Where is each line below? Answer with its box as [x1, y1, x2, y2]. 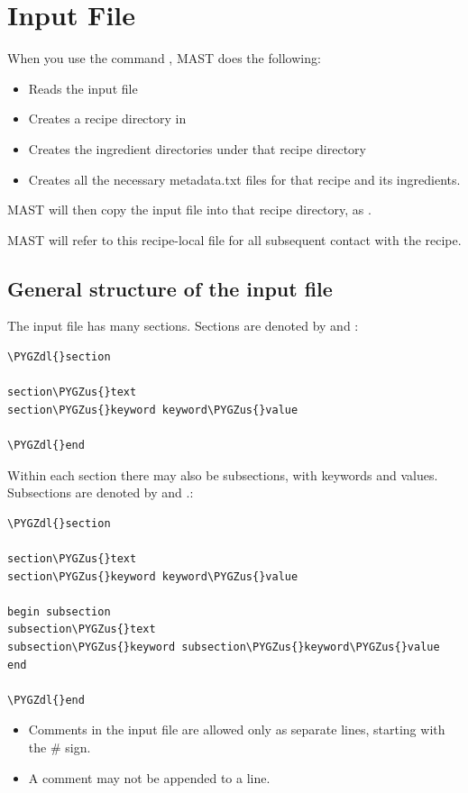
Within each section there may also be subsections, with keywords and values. [7, 465, 438, 484]
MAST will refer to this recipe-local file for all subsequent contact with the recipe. [7, 230, 462, 249]
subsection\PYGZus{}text [7, 623, 156, 636]
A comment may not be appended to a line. [28, 768, 271, 787]
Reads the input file [28, 78, 138, 97]
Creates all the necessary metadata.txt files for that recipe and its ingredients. [28, 169, 461, 188]
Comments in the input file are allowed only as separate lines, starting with [28, 720, 445, 739]
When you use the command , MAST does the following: [7, 49, 321, 68]
